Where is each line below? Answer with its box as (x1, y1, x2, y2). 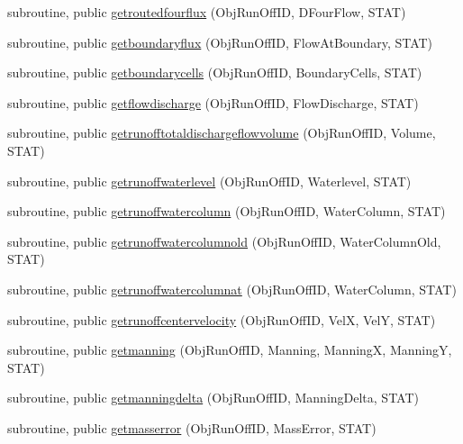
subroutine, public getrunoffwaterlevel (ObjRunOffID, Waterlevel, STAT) (7, 171, 412, 190)
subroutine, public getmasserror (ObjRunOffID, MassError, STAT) (7, 418, 377, 437)
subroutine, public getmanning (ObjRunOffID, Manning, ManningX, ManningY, (7, 340, 452, 359)
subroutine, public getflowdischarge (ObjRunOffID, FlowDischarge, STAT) (7, 93, 419, 112)
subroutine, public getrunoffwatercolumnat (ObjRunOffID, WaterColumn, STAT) (7, 279, 457, 298)
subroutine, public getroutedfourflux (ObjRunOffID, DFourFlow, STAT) (7, 3, 406, 21)
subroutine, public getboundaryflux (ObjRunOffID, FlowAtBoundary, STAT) (7, 32, 433, 51)
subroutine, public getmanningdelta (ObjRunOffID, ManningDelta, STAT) (7, 388, 419, 407)
